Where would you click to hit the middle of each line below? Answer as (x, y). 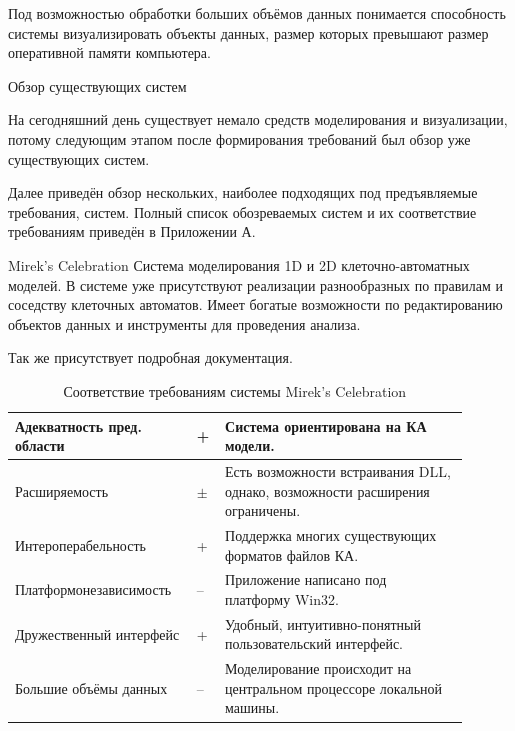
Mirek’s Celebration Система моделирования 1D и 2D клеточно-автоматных (239, 264)
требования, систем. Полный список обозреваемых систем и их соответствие (242, 211)
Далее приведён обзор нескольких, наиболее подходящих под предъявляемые (243, 192)
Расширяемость (62, 490)
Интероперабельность (80, 544)
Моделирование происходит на (318, 668)
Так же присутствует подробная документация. (150, 357)
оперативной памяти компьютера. (109, 52)
